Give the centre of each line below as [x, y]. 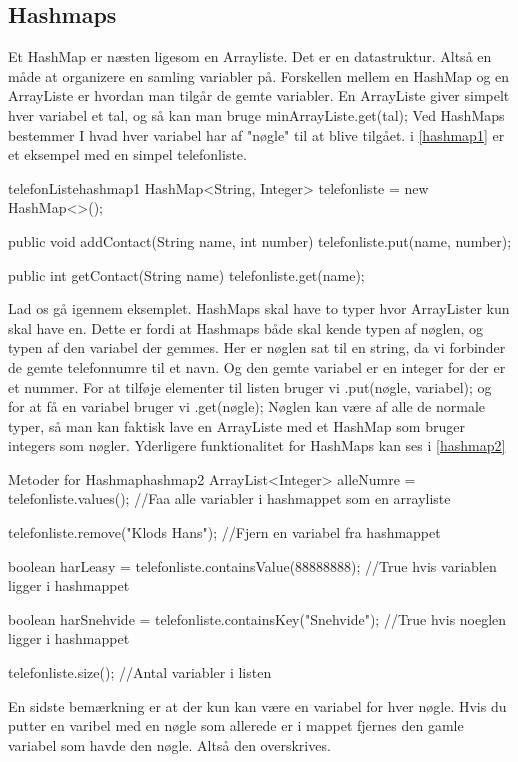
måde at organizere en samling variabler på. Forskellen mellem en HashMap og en [259, 75]
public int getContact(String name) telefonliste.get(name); [186, 274]
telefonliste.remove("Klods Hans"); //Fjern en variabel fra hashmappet [224, 532]
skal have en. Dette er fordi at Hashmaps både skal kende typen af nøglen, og [246, 327]
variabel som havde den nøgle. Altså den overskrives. [169, 744]
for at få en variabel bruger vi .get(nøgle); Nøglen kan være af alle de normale [247, 406]
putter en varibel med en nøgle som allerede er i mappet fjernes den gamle [236, 725]
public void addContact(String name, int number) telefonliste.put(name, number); [260, 240]
